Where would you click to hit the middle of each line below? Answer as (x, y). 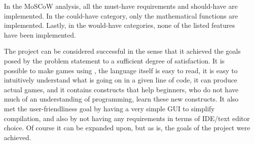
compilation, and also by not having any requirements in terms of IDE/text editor (127, 118)
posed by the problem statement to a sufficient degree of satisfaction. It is (114, 60)
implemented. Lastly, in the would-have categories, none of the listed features (120, 25)
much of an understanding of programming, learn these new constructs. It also (121, 99)
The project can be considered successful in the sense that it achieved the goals (122, 51)
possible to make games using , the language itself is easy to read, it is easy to (121, 70)
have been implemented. (40, 34)
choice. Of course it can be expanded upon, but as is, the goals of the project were (127, 128)
